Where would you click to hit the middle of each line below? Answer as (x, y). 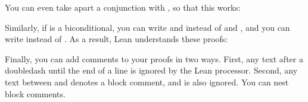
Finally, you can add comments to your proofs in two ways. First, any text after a (154, 58)
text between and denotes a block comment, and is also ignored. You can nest (147, 82)
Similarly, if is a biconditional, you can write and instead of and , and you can (147, 27)
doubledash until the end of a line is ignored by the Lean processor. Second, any (151, 70)
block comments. (35, 93)
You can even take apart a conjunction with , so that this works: (123, 7)
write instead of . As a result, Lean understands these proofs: (116, 39)
